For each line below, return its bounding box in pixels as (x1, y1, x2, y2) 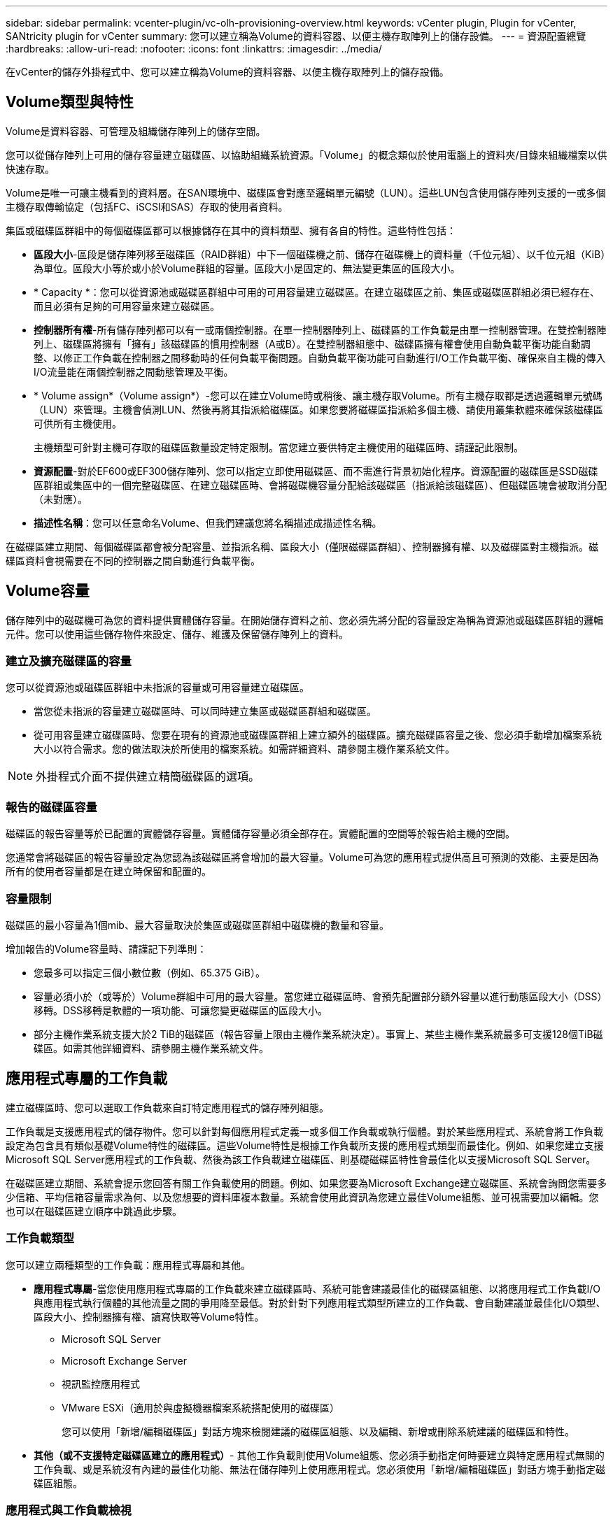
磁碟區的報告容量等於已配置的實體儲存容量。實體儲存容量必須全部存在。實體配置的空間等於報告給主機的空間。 (6, 827, 515, 840)
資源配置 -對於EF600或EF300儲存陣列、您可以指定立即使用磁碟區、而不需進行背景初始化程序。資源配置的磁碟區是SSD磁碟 (34, 464, 598, 477)
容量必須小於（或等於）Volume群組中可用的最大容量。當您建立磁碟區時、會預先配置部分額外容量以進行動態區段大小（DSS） (34, 990, 607, 1002)
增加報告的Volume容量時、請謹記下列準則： (6, 942, 207, 955)
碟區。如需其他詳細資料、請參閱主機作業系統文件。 (34, 1041, 269, 1054)
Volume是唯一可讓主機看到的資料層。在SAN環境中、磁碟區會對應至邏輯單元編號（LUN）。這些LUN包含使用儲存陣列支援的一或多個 (6, 186, 606, 199)
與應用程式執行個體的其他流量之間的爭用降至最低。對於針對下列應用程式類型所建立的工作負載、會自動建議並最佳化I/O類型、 (34, 1296, 606, 1309)
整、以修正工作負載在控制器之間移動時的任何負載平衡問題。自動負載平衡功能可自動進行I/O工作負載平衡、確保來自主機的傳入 (34, 351, 606, 364)
